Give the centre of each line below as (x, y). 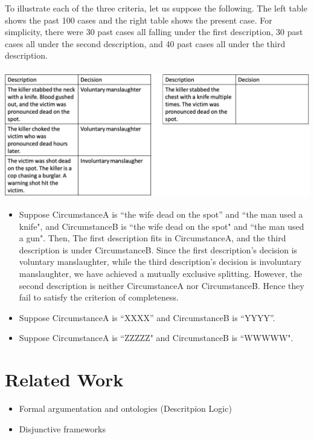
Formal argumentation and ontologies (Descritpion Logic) (125, 408)
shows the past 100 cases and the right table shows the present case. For (139, 20)
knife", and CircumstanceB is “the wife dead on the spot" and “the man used (162, 226)
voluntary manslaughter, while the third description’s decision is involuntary (160, 262)
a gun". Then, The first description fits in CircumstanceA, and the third (152, 238)
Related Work (64, 379)
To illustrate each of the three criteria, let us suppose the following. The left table (156, 8)
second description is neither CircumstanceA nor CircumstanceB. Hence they (162, 285)
